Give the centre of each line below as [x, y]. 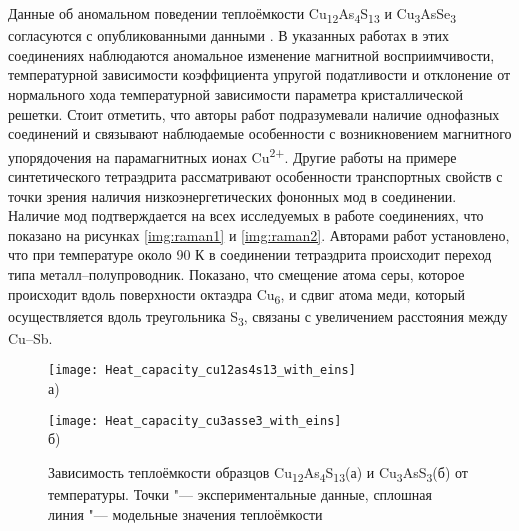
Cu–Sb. [30, 337]
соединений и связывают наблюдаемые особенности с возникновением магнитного [260, 133]
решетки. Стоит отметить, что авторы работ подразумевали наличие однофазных [254, 113]
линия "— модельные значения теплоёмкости [185, 513]
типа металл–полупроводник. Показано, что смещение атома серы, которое [236, 273]
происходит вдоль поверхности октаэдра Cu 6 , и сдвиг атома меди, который [236, 295]
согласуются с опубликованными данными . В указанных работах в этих [229, 35]
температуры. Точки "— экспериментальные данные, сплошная [240, 493]
